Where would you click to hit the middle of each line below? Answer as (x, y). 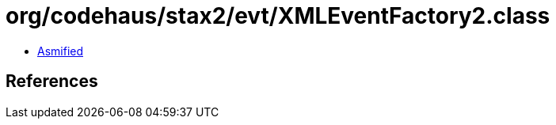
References (52, 81)
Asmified (61, 51)
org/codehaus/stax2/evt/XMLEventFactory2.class (278, 16)
